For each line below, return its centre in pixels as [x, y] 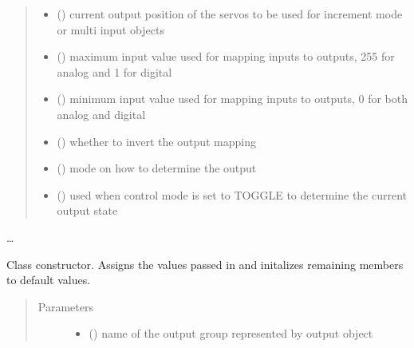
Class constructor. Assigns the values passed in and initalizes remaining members [205, 264]
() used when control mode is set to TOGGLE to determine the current [232, 194]
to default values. [49, 280]
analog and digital [101, 114]
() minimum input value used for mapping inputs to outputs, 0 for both [233, 99]
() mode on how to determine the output [157, 168]
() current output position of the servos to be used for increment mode [230, 14]
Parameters [65, 306]
